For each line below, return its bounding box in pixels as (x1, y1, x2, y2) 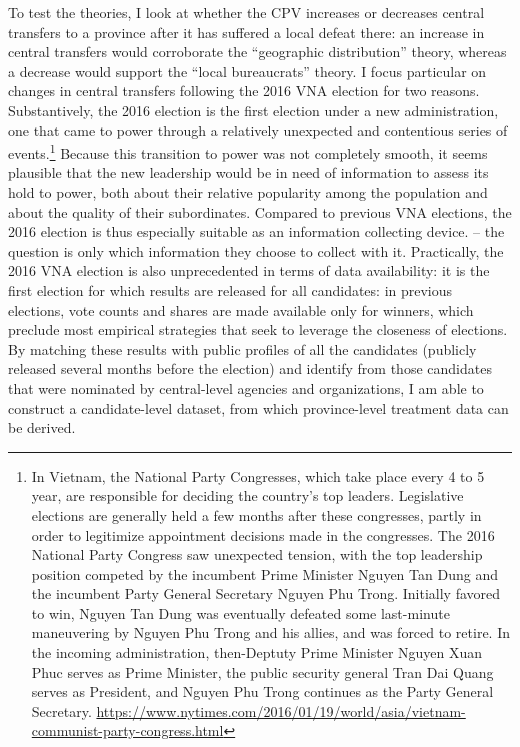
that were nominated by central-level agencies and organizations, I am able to (8, 377, 484, 398)
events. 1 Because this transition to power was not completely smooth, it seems (8, 140, 488, 163)
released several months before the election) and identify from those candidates (8, 358, 492, 379)
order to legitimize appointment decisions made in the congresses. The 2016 (31, 524, 495, 545)
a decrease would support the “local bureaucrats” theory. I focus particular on (8, 60, 487, 81)
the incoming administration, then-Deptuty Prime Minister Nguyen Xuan (31, 642, 483, 663)
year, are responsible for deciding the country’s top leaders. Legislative (31, 485, 464, 506)
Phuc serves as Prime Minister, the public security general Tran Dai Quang (31, 661, 494, 682)
